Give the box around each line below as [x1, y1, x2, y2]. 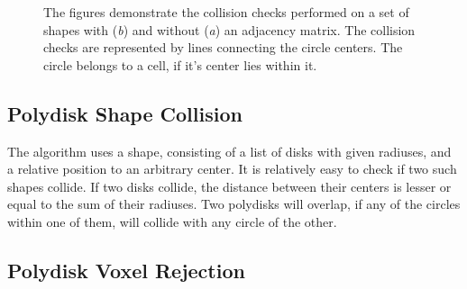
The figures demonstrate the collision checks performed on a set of [43, 3, 409, 21]
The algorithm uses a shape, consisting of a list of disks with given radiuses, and [7, 141, 452, 160]
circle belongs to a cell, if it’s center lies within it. [43, 55, 317, 74]
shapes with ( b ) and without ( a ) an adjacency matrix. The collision [43, 20, 416, 39]
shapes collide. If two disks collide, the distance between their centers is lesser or [7, 176, 452, 195]
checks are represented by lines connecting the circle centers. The [43, 38, 403, 57]
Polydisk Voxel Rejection [7, 256, 245, 284]
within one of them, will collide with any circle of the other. [7, 212, 337, 230]
